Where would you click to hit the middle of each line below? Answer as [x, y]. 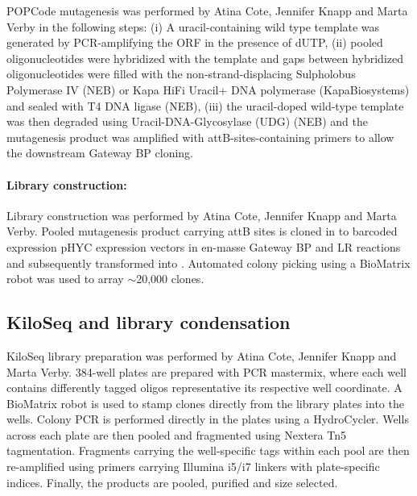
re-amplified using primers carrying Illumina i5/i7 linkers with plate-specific [193, 467]
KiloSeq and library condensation [149, 322]
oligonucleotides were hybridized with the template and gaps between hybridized [205, 58]
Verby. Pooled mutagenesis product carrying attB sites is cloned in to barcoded [202, 231]
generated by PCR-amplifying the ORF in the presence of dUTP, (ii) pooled [195, 42]
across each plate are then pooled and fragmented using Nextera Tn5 [176, 434]
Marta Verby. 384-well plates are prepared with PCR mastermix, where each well [206, 371]
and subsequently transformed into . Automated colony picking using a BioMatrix [208, 263]
